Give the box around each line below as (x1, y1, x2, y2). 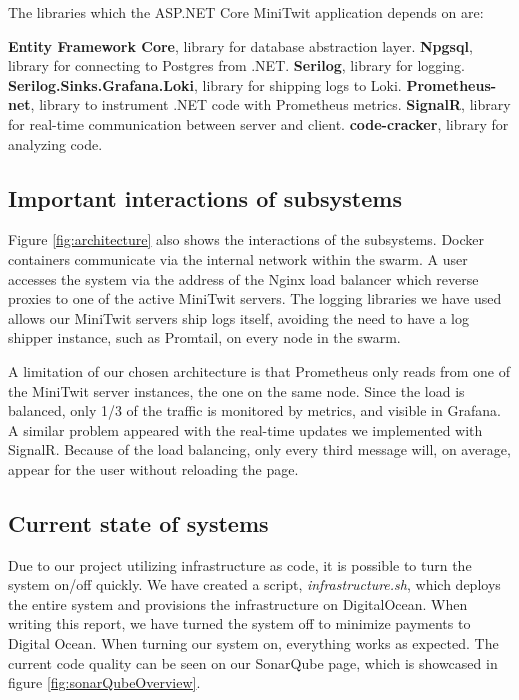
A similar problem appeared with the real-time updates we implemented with (8, 419, 483, 440)
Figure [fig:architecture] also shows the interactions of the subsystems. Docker (8, 229, 485, 250)
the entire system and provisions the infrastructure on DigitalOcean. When (8, 593, 468, 614)
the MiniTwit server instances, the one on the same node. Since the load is (8, 380, 465, 401)
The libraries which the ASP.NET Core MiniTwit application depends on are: (8, 2, 484, 22)
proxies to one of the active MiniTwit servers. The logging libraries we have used (8, 288, 502, 309)
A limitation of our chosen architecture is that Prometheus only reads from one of (8, 360, 511, 381)
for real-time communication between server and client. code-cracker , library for (8, 113, 509, 134)
